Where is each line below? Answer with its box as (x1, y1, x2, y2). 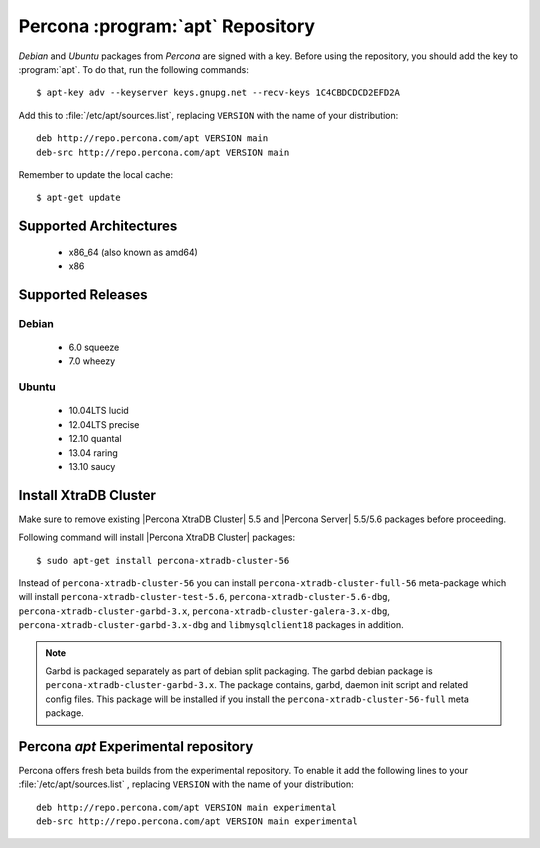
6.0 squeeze (68, 341, 120, 354)
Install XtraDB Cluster (18, 486, 157, 504)
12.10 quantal (68, 433, 122, 445)
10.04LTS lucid (68, 405, 129, 417)
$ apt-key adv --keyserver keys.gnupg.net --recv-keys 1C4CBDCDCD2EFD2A (36, 87, 400, 99)
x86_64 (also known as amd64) (68, 246, 199, 258)
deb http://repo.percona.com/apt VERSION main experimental (36, 801, 337, 813)
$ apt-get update (36, 192, 121, 204)
